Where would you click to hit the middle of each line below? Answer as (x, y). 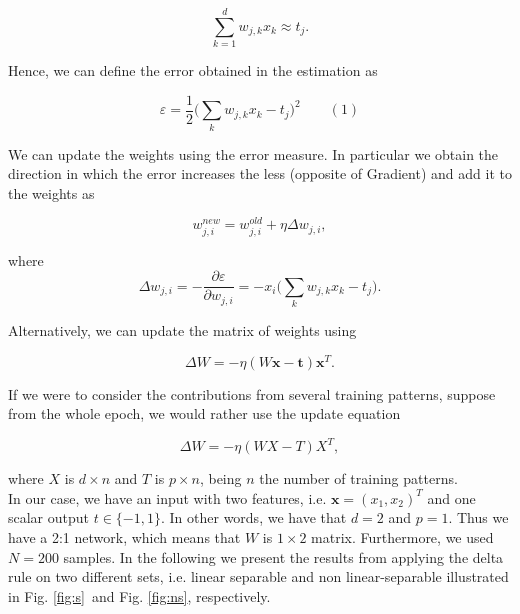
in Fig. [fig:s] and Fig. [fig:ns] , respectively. (139, 595)
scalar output (49, 517)
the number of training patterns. (358, 478)
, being (220, 478)
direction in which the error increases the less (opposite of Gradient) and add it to (260, 173)
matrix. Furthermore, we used (402, 537)
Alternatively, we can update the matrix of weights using (182, 329)
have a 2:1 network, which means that (124, 537)
